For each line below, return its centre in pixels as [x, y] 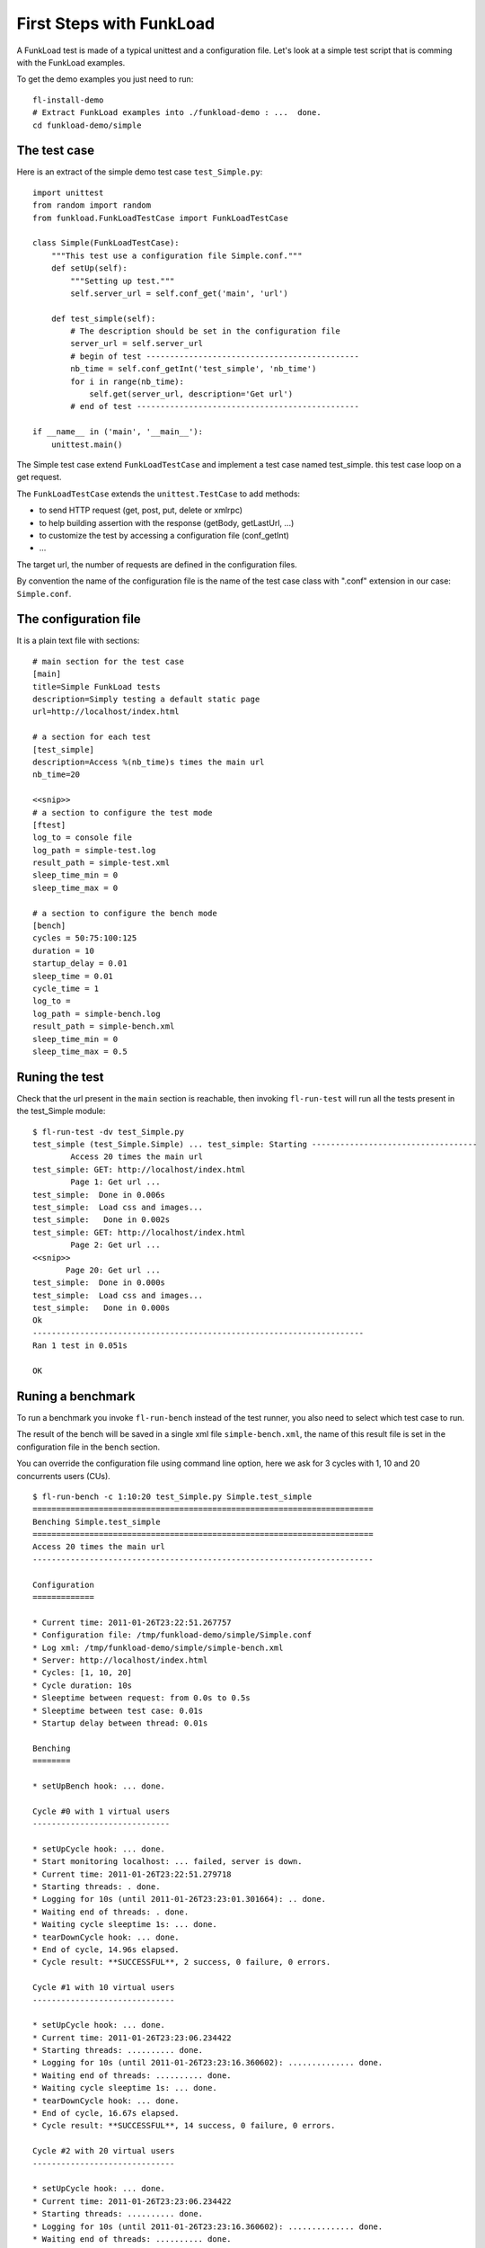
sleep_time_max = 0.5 [80, 1051]
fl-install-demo [68, 100]
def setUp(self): [89, 268]
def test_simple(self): [103, 318]
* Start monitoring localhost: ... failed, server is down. [168, 1862]
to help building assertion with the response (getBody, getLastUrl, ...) [167, 522]
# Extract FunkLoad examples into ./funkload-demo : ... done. [177, 113]
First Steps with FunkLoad [116, 23]
